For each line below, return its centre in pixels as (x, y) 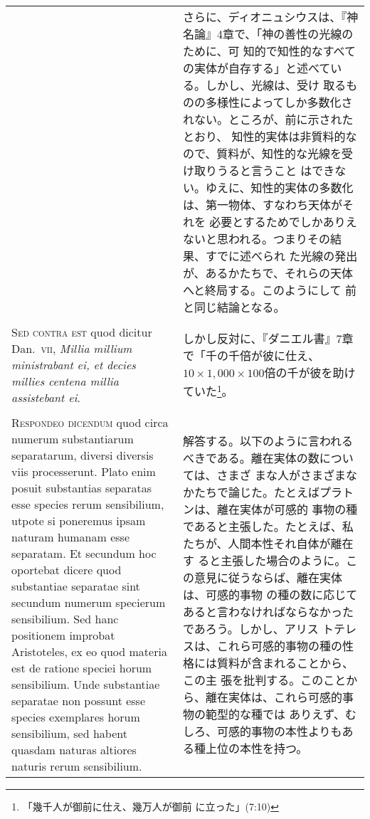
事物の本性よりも (296, 731)
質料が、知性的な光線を (279, 153)
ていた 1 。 (208, 390)
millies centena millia (65, 381)
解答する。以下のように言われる (268, 441)
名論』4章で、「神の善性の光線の (268, 34)
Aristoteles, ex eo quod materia (89, 651)
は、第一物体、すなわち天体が (262, 205)
